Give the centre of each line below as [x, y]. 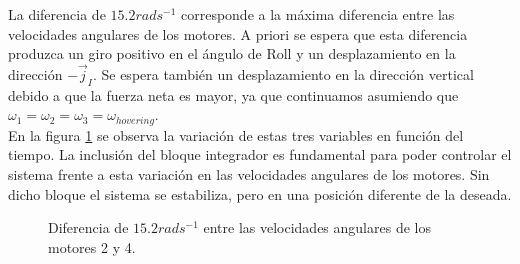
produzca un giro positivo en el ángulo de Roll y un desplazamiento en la [232, 53]
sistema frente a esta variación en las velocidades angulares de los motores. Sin [249, 174]
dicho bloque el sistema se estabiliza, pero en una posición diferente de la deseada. [260, 193]
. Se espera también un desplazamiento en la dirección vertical [283, 74]
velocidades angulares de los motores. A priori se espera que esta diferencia [238, 33]
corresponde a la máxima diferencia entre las [317, 14]
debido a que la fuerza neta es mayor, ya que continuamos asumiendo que [233, 94]
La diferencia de [57, 14]
